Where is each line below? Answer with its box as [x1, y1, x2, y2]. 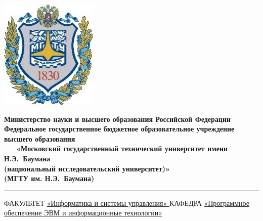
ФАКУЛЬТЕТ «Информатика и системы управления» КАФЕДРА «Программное [4, 197, 249, 208]
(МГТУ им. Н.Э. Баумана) [4, 173, 95, 184]
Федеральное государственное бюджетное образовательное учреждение [4, 123, 235, 134]
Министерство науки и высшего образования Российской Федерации [4, 113, 231, 124]
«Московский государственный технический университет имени [16, 143, 228, 154]
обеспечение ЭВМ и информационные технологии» [4, 207, 163, 218]
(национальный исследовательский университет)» [4, 163, 170, 173]
